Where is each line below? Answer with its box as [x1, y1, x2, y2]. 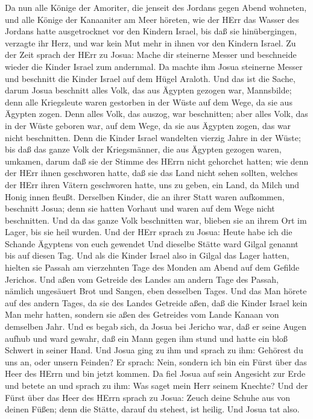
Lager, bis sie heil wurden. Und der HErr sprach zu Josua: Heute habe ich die [5, 225, 292, 238]
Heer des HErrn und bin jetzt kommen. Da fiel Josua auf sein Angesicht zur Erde [5, 367, 306, 380]
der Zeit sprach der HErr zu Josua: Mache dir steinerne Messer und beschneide [5, 48, 297, 61]
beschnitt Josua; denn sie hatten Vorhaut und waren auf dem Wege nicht [5, 202, 275, 215]
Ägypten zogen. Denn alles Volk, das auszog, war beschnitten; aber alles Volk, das [5, 107, 308, 120]
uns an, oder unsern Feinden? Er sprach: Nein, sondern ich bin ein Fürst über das [5, 355, 307, 368]
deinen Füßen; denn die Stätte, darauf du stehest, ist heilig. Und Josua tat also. [5, 403, 300, 415]
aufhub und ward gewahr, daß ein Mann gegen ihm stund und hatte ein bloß [5, 332, 288, 344]
